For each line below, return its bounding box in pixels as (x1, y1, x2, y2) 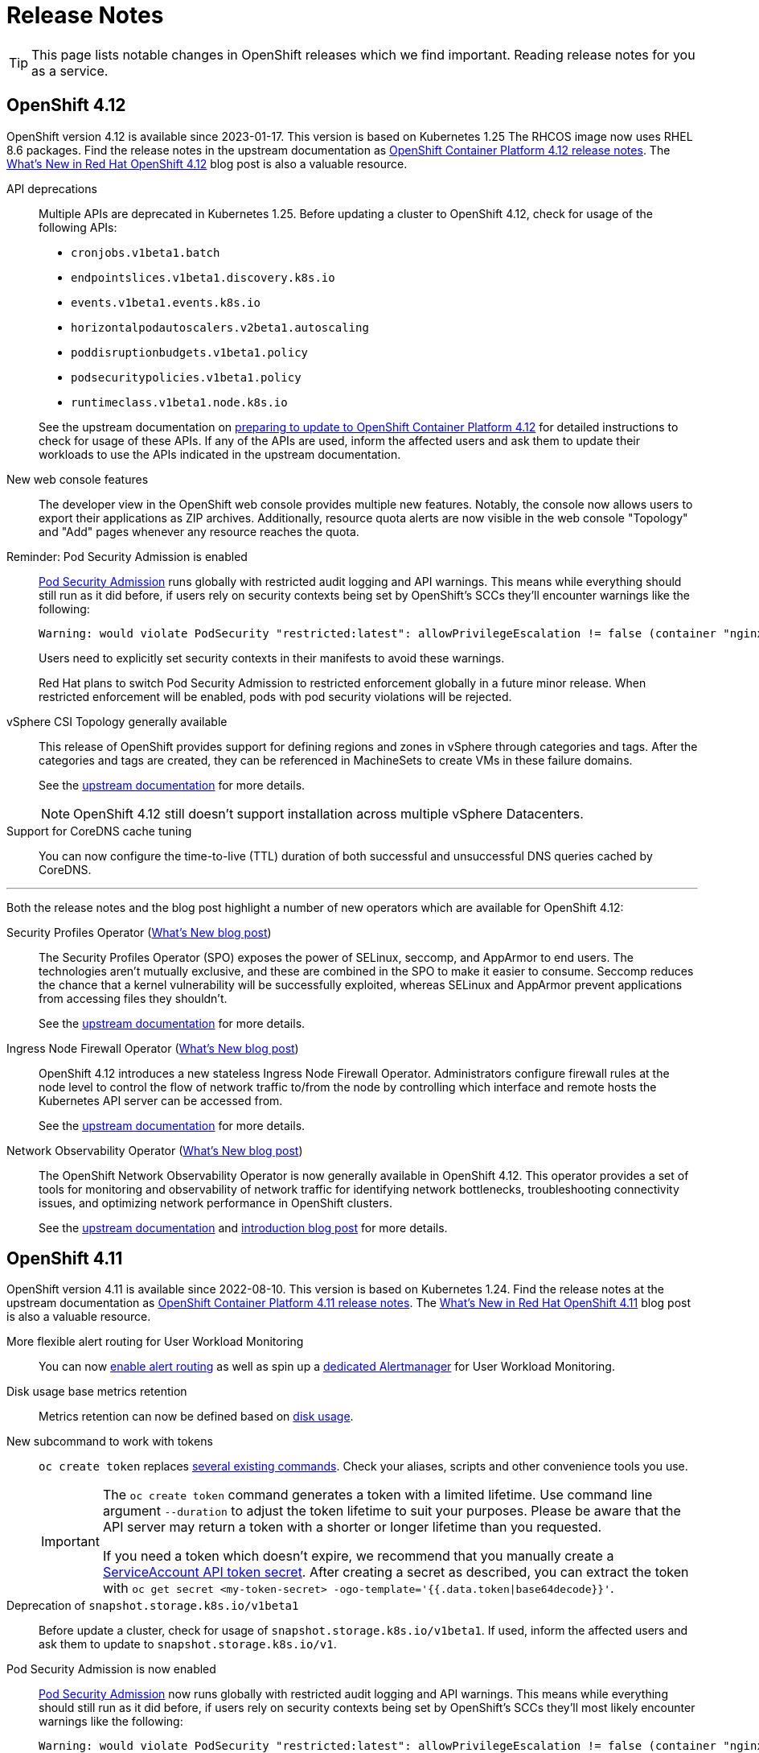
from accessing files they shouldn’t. (39, 991, 228, 1005)
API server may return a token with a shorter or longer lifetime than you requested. (102, 1519, 602, 1536)
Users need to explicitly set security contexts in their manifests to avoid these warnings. (39, 650, 505, 665)
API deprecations (6, 181, 97, 196)
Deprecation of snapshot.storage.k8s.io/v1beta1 (6, 1598, 299, 1613)
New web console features (6, 472, 149, 486)
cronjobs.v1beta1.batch (71, 245, 220, 259)
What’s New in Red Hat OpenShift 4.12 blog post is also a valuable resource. (6, 156, 408, 171)
